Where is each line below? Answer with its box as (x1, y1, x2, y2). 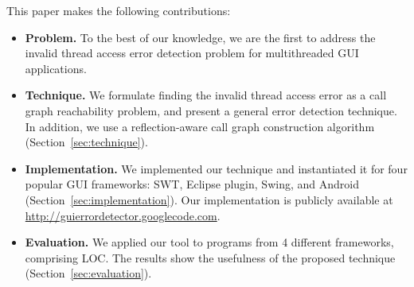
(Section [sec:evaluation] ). (25, 265, 152, 281)
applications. (25, 60, 87, 76)
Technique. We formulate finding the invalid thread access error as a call (25, 87, 387, 103)
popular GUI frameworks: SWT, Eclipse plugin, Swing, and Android (25, 176, 359, 192)
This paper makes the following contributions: (6, 2, 231, 18)
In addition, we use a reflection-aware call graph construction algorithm (25, 118, 375, 134)
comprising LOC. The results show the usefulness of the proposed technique (25, 249, 396, 266)
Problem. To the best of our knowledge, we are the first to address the (25, 29, 376, 45)
